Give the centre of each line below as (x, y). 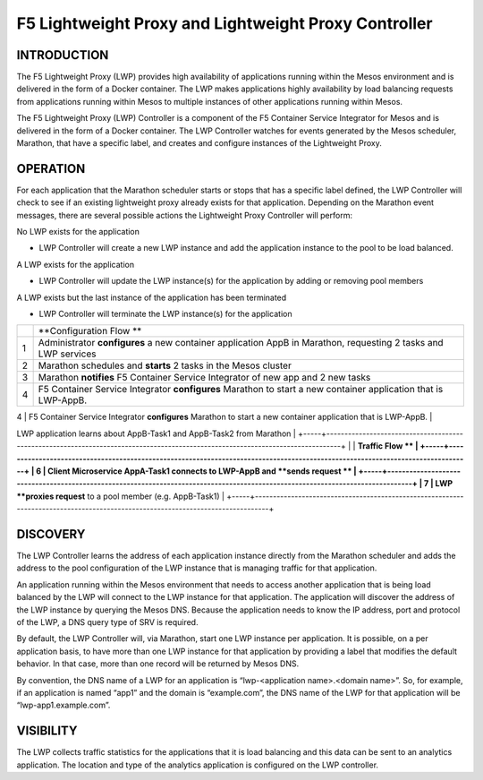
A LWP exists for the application (75, 264)
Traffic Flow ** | (388, 446)
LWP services (67, 354)
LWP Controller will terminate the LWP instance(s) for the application (165, 314)
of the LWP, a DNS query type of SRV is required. (107, 622)
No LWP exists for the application (78, 232)
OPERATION (51, 169)
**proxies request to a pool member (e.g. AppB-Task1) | (121, 496)
